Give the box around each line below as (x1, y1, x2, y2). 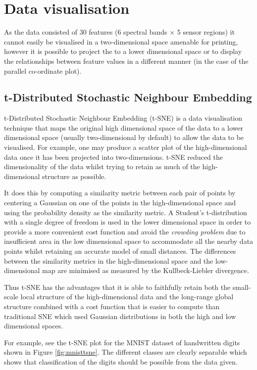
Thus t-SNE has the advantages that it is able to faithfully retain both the (4, 281, 231, 292)
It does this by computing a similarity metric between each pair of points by (4, 187, 236, 198)
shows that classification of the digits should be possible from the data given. (4, 356, 238, 367)
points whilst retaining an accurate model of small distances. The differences (4, 246, 236, 256)
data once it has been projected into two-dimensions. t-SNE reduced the (4, 151, 223, 162)
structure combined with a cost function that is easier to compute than (4, 301, 220, 311)
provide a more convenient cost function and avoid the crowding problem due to (4, 226, 246, 236)
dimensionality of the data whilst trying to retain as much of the (4, 161, 200, 172)
